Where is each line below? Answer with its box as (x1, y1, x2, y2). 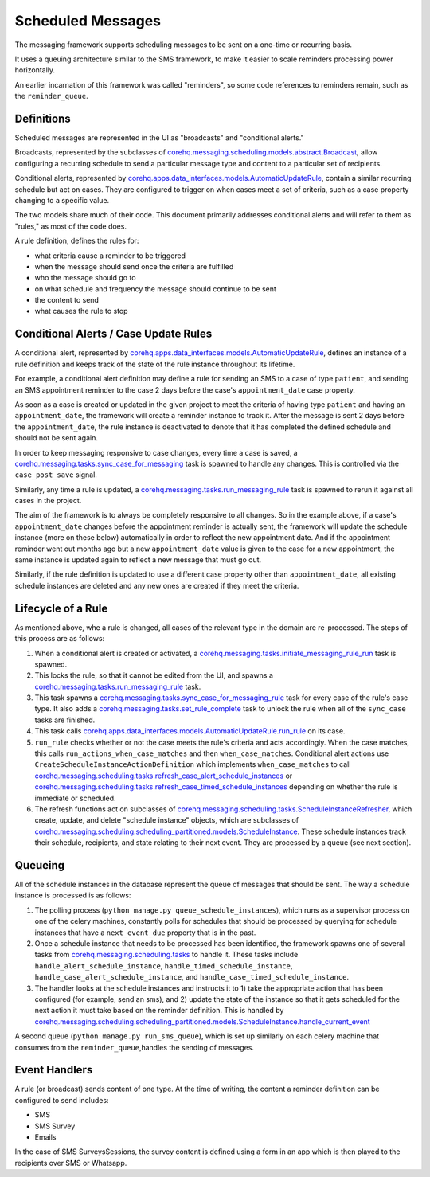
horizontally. (14, 65, 56, 75)
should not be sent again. (14, 433, 99, 443)
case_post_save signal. (14, 470, 97, 479)
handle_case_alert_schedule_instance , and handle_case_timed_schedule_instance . (34, 972, 350, 982)
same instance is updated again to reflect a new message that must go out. (14, 555, 262, 565)
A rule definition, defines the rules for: (14, 236, 139, 246)
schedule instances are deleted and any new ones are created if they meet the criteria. (14, 581, 299, 590)
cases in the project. (14, 496, 82, 506)
